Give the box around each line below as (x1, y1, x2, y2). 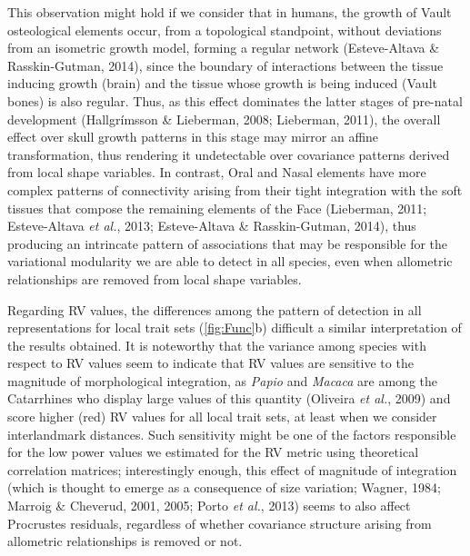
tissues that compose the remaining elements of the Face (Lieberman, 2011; (7, 198, 427, 217)
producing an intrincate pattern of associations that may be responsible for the (7, 233, 448, 253)
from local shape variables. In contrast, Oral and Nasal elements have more (7, 163, 426, 182)
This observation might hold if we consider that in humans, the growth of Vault (7, 3, 452, 21)
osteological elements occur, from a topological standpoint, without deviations (7, 20, 442, 39)
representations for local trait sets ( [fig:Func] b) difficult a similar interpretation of (7, 318, 462, 337)
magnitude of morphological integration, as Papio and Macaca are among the (7, 371, 437, 390)
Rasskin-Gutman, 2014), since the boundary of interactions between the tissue (7, 55, 444, 74)
